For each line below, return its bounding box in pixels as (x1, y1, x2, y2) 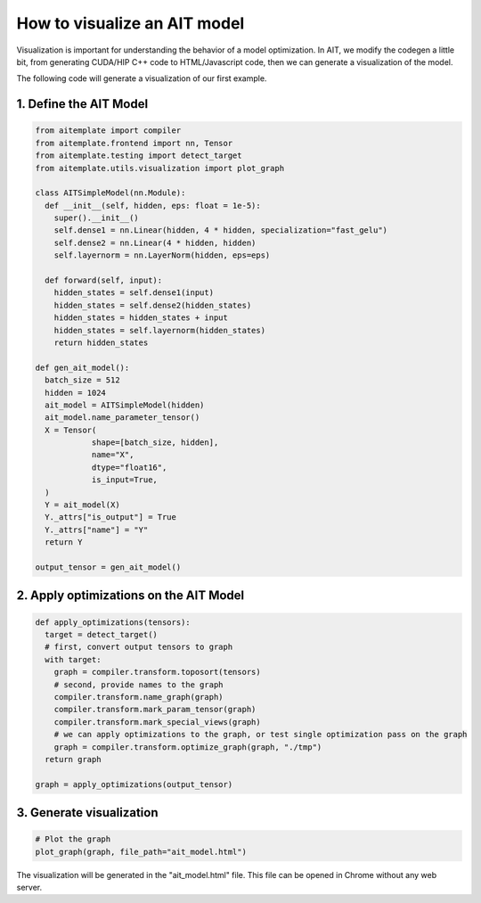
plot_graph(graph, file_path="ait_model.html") (35, 847, 247, 857)
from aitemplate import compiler (35, 126, 182, 135)
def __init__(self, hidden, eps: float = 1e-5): (45, 201, 262, 210)
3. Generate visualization (16, 805, 159, 820)
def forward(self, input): (45, 275, 163, 285)
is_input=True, (91, 475, 158, 485)
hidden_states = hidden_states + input (53, 313, 229, 323)
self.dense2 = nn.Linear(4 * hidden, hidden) (53, 237, 257, 248)
